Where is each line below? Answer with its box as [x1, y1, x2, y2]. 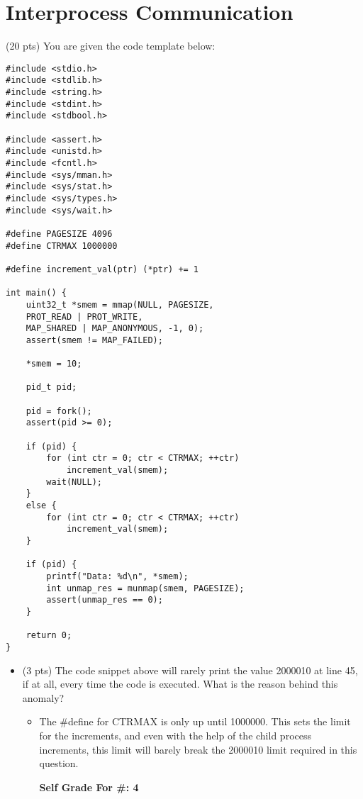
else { [26, 501, 57, 510]
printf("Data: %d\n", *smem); [46, 571, 189, 581]
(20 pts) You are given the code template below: [6, 38, 216, 53]
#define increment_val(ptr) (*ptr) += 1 [6, 264, 199, 274]
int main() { [6, 288, 67, 298]
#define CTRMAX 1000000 [6, 240, 118, 251]
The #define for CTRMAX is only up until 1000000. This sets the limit [39, 714, 351, 729]
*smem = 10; [26, 359, 82, 369]
